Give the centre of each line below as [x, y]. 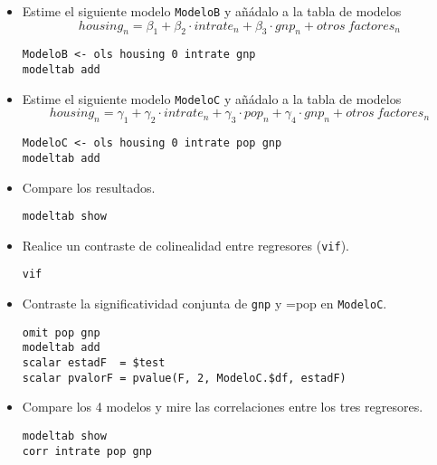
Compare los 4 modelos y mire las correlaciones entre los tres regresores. [223, 407]
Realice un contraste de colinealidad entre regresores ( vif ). [185, 245]
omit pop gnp [61, 332]
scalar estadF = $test [94, 363]
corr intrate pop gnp [87, 451]
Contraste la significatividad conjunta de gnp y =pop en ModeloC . [204, 304]
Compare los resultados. [89, 187]
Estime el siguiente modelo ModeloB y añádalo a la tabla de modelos [212, 11]
